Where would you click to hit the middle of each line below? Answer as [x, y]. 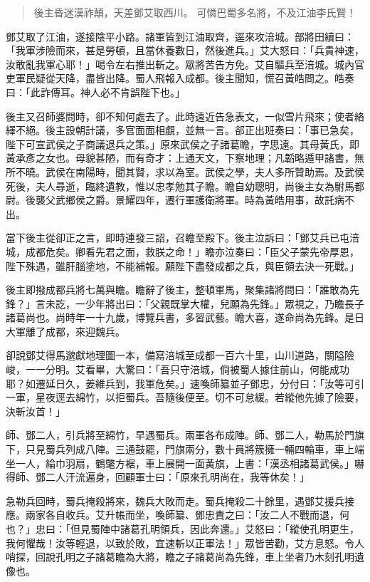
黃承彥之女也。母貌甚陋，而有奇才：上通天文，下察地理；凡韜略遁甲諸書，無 [185, 158]
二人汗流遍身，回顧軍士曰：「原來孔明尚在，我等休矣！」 [177, 477]
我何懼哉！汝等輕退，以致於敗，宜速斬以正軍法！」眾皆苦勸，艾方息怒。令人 [185, 542]
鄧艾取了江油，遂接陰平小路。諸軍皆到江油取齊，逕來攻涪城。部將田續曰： [180, 36]
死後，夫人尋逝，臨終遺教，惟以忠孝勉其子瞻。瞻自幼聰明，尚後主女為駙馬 [180, 186]
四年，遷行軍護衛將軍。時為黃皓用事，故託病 [239, 200]
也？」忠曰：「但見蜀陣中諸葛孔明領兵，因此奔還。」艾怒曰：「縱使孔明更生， [183, 529]
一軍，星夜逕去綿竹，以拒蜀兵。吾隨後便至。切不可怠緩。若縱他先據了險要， [185, 397]
